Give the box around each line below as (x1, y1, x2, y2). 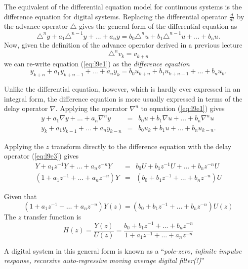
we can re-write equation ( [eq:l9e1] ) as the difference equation (4, 58, 190, 68)
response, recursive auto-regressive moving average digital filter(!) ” (4, 255, 205, 266)
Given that (4, 191, 37, 202)
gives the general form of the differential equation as (79, 21, 237, 31)
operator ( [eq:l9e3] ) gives (4, 151, 79, 161)
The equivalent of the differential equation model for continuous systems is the (4, 1, 242, 11)
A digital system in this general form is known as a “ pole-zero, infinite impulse (4, 245, 242, 256)
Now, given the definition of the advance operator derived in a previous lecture (4, 39, 243, 50)
